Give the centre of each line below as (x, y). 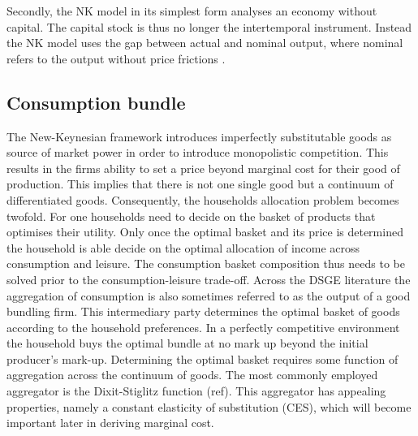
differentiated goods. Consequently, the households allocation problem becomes (203, 199)
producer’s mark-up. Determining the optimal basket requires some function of (203, 358)
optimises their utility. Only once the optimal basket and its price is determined (205, 232)
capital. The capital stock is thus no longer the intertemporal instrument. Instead (209, 26)
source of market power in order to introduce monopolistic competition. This (198, 152)
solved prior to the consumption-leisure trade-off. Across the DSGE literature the (209, 279)
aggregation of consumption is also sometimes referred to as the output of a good (209, 295)
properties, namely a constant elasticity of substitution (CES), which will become (209, 406)
